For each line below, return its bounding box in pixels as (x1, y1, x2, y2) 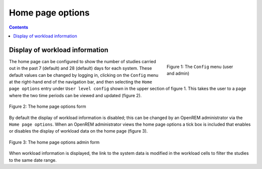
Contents (9, 24, 29, 30)
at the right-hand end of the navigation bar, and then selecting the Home (9, 79, 152, 85)
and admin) (166, 70, 190, 76)
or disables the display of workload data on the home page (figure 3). (9, 128, 148, 134)
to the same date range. (9, 157, 57, 163)
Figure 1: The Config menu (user (166, 64, 233, 69)
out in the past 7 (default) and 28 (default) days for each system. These (9, 66, 152, 71)
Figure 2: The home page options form (9, 103, 86, 109)
